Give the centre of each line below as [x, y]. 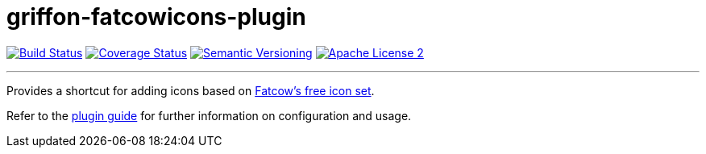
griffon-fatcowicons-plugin [156, 17]
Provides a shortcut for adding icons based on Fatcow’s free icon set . [191, 90]
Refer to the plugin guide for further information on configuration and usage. [209, 115]
